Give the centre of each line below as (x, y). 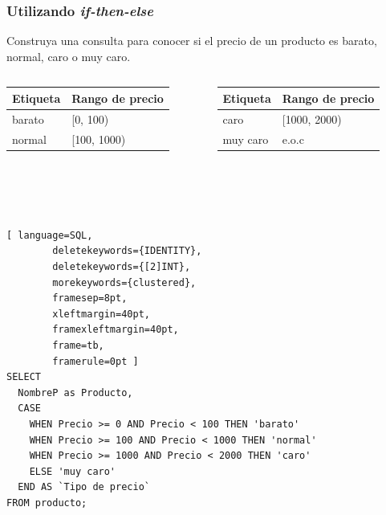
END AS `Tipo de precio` (84, 487)
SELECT (24, 377)
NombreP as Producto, (75, 392)
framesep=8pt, (90, 298)
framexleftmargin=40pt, (116, 330)
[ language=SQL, (50, 235)
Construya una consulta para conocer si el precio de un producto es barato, (192, 41)
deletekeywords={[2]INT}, (122, 267)
